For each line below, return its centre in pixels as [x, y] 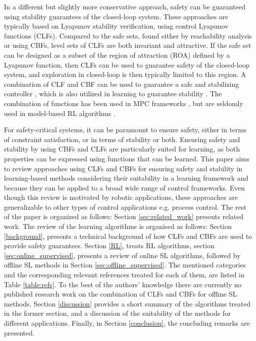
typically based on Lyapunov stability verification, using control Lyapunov [116, 26]
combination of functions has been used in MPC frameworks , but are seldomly [124, 103]
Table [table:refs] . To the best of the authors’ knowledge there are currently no [123, 284]
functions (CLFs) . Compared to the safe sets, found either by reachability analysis [128, 35]
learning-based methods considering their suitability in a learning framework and [126, 178]
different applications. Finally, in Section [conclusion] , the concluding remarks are [127, 323]
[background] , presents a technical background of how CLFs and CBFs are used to [128, 236]
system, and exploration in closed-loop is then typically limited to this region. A [125, 74]
